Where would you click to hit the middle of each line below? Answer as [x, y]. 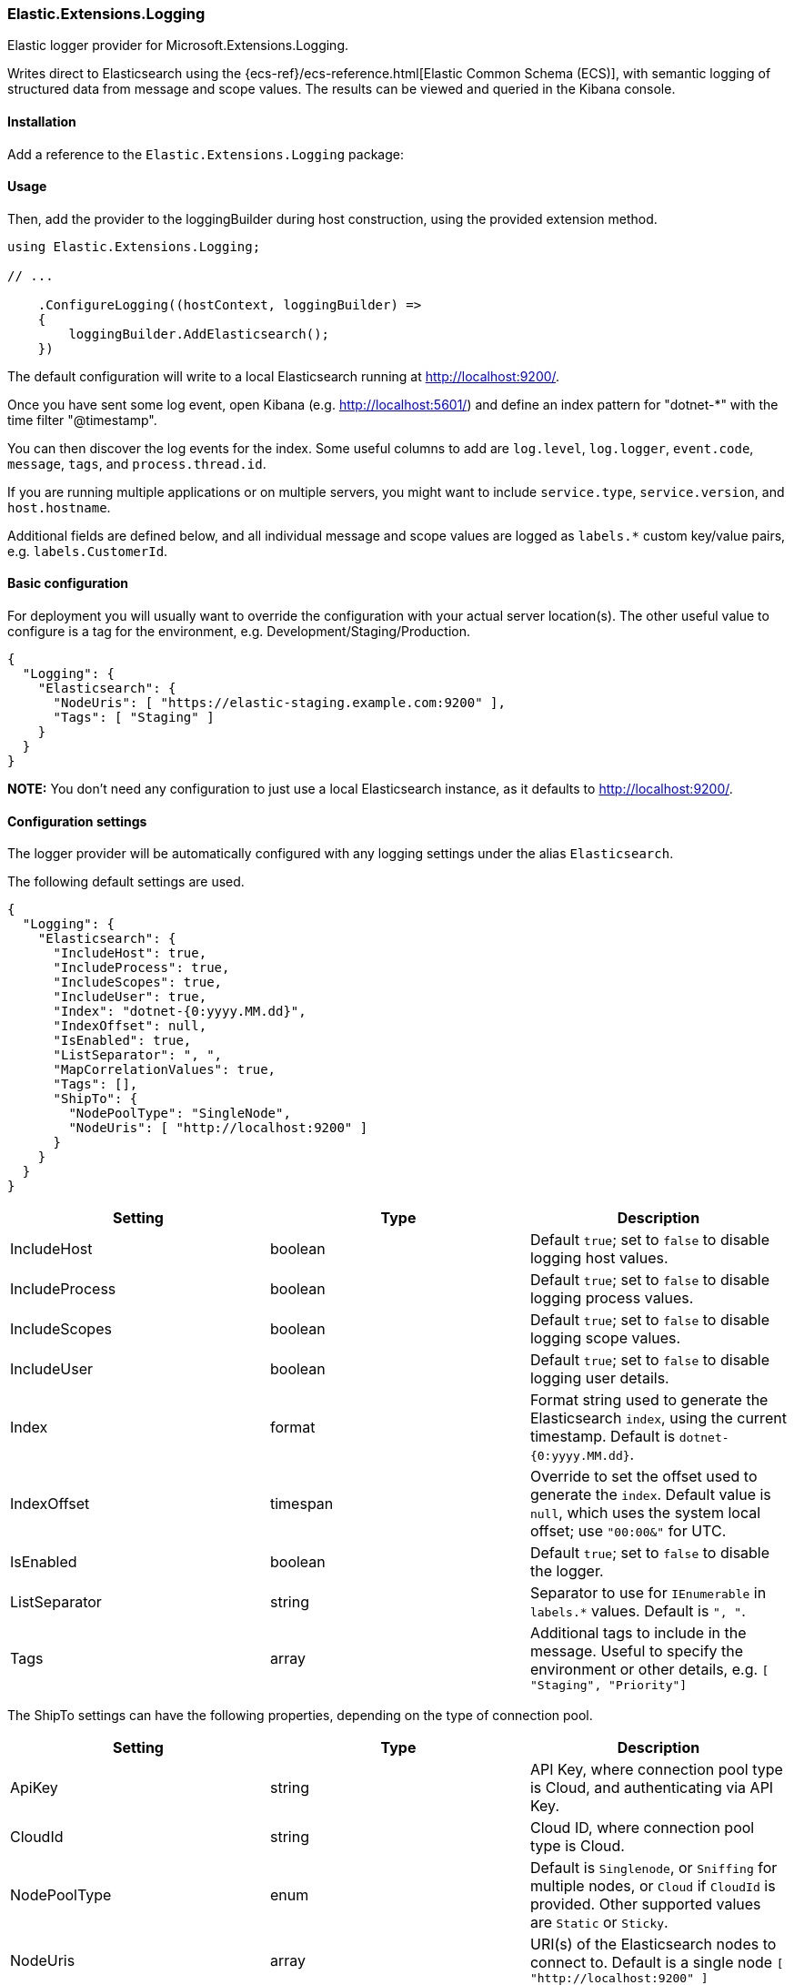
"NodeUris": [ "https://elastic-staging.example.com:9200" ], [279, 703]
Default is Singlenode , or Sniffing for [653, 1868]
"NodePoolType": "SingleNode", [180, 1114]
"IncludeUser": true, [130, 997]
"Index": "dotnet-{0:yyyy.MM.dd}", [180, 1012]
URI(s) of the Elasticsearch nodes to [653, 1944]
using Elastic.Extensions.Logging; [134, 246]
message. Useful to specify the [637, 1651]
